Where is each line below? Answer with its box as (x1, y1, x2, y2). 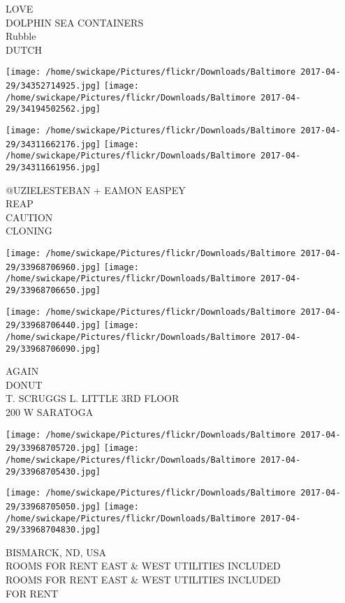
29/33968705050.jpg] (6, 501, 101, 512)
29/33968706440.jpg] (6, 320, 101, 331)
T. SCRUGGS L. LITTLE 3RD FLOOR (6, 391, 179, 405)
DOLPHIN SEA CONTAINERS (6, 15, 144, 29)
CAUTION (6, 209, 53, 224)
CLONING (6, 223, 52, 238)
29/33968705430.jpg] (6, 466, 101, 477)
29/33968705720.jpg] (6, 443, 101, 454)
